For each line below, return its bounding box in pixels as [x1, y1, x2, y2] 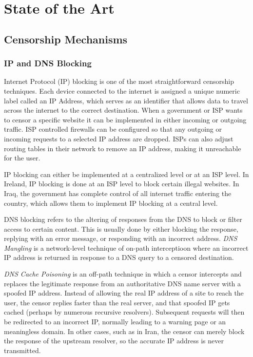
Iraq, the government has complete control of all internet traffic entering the [4, 188, 232, 198]
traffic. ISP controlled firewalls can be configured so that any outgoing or [4, 124, 222, 134]
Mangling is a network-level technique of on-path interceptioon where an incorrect [4, 242, 249, 253]
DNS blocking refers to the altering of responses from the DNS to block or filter [4, 214, 242, 224]
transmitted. [4, 345, 41, 355]
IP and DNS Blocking [4, 57, 92, 69]
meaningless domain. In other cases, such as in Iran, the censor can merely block [4, 326, 245, 336]
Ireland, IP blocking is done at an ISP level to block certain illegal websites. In [4, 178, 239, 189]
